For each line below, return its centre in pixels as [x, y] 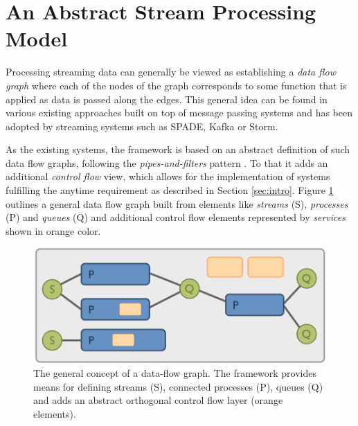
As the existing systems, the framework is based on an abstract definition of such [178, 149]
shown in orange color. [53, 230]
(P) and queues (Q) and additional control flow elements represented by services [176, 217]
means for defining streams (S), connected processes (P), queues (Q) [178, 386]
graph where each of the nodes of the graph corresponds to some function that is [176, 85]
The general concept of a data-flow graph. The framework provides [175, 373]
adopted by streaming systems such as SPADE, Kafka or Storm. [142, 126]
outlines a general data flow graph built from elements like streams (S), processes [177, 203]
